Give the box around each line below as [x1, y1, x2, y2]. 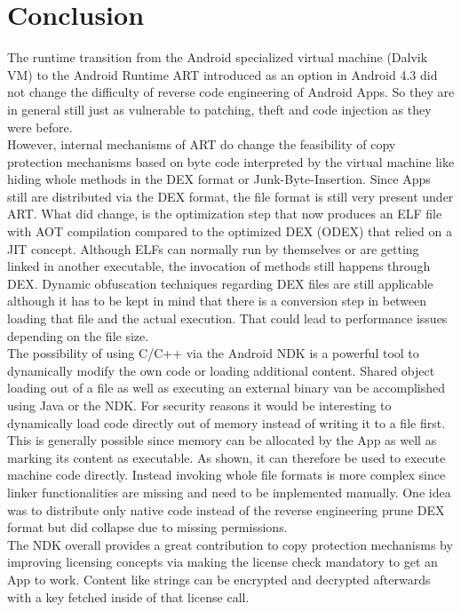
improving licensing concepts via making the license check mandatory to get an [7, 552, 438, 571]
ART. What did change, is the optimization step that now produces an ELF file [7, 204, 442, 223]
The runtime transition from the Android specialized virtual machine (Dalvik [7, 48, 428, 67]
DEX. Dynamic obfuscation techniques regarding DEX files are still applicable [7, 274, 433, 292]
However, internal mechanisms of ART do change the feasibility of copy [7, 135, 396, 154]
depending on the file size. [7, 326, 149, 345]
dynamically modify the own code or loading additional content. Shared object [7, 361, 435, 379]
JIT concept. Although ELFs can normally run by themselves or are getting [7, 239, 419, 258]
